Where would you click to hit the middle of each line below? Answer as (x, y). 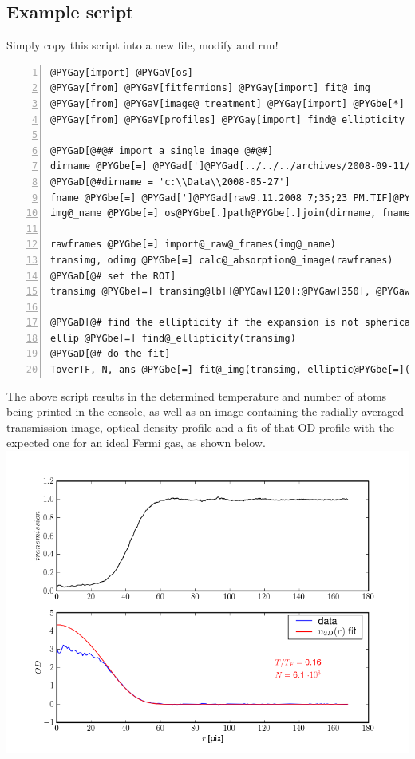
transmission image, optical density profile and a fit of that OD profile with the (200, 427)
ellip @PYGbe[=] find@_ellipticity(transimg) (173, 338)
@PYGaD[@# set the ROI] (113, 276)
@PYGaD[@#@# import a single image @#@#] (162, 150)
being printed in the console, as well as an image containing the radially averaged (206, 411)
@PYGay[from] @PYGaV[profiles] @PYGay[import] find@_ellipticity (227, 119)
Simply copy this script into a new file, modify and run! (142, 45)
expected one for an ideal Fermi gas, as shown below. (136, 443)
